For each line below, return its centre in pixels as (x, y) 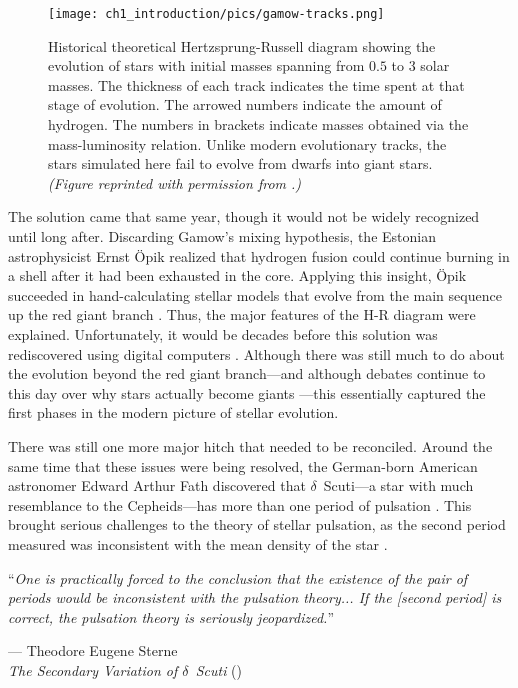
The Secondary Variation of (93, 669)
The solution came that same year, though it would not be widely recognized (244, 216)
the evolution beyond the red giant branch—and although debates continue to (247, 373)
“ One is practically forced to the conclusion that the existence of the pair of (238, 577)
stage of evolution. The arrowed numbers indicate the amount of (245, 104)
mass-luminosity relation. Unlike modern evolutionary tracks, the (247, 143)
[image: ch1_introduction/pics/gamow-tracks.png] (216, 14)
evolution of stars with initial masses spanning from (206, 65)
